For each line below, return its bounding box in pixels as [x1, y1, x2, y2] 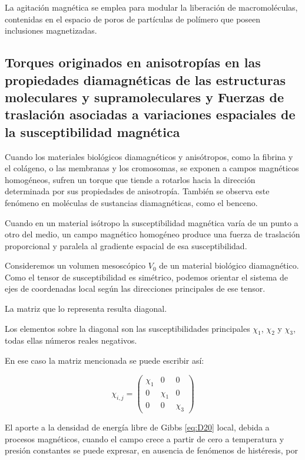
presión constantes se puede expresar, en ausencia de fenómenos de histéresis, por [5, 444, 298, 456]
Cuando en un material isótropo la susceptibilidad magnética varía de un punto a [5, 216, 299, 229]
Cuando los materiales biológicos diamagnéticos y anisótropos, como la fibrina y [5, 150, 293, 162]
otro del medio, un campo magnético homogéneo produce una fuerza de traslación [5, 228, 300, 240]
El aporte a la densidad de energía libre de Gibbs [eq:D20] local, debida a [5, 421, 270, 433]
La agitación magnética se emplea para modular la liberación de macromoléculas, [5, 1, 298, 13]
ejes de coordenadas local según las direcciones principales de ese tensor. [5, 282, 266, 295]
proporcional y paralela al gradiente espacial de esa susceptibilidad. [5, 239, 247, 252]
